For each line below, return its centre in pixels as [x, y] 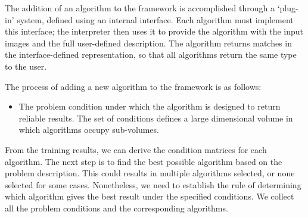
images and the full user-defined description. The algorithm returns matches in [149, 43]
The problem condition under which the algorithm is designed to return [150, 106]
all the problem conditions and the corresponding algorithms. [116, 208]
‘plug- [288, 8]
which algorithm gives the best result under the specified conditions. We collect [150, 196]
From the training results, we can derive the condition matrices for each [136, 149]
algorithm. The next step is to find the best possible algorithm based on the [144, 161]
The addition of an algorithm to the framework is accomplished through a [140, 8]
